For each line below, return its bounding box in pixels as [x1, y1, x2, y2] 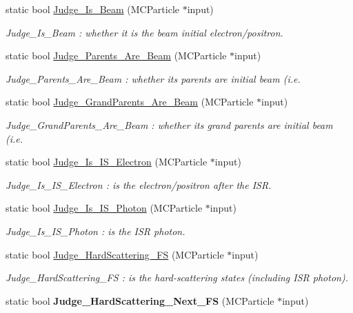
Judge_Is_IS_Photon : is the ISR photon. [6, 223, 185, 238]
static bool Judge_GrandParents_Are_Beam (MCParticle [6, 94, 254, 109]
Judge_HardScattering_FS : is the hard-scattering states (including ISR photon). [6, 270, 348, 285]
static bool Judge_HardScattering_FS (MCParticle [6, 247, 224, 261]
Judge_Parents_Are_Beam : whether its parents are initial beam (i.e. [6, 71, 301, 85]
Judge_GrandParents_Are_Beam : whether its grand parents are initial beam [6, 117, 333, 132]
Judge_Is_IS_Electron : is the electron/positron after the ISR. [6, 177, 272, 192]
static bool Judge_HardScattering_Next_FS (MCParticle [6, 293, 274, 307]
